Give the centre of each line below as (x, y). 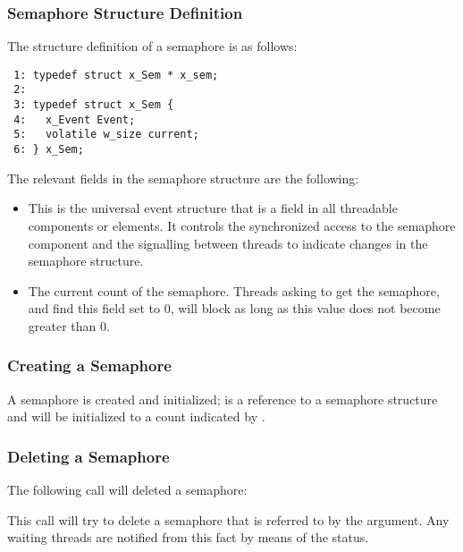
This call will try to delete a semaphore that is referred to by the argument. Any (228, 519)
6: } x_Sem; (49, 150)
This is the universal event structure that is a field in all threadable (213, 208)
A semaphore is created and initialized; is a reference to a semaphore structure (223, 399)
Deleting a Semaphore (88, 456)
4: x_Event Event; (75, 119)
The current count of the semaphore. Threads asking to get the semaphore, (234, 290)
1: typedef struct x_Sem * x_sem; (116, 75)
